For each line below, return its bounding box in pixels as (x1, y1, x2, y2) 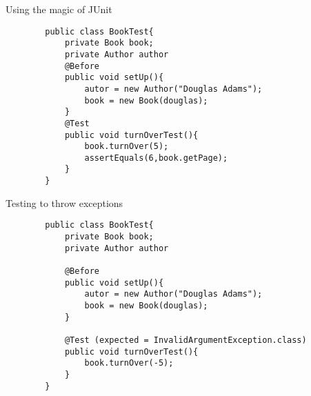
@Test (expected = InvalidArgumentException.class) (64, 335, 307, 345)
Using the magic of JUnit (6, 2, 112, 16)
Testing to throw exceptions (6, 195, 123, 210)
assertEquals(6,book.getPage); (84, 152, 228, 163)
